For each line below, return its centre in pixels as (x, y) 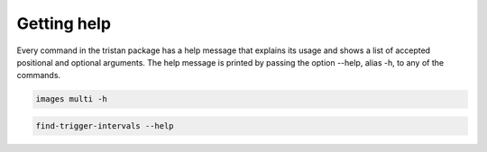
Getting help (64, 23)
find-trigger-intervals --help (105, 125)
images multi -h (72, 99)
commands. (39, 76)
